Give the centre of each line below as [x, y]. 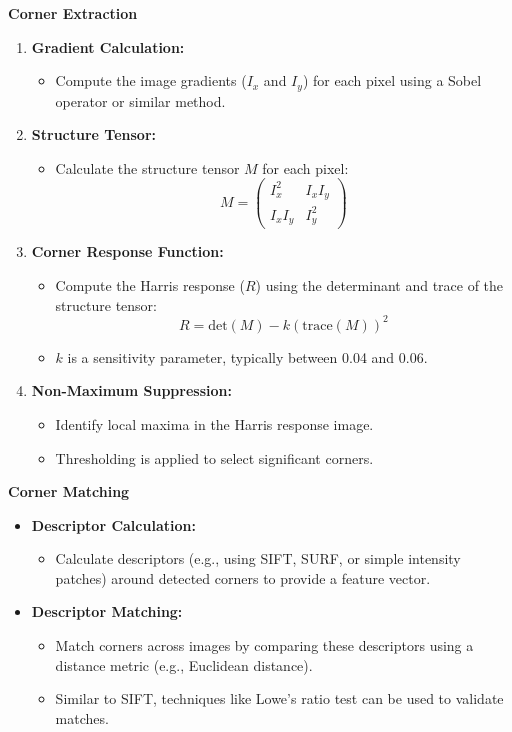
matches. [82, 717]
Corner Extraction [73, 13]
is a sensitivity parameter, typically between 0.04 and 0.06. [247, 356]
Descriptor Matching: [107, 611]
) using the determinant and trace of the [379, 285]
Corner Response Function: [127, 251]
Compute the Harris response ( [150, 285]
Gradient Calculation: [108, 46]
